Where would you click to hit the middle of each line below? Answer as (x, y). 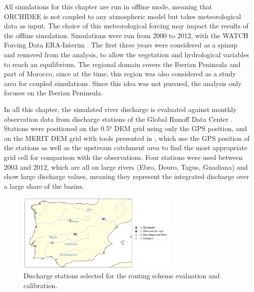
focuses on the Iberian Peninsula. (54, 93)
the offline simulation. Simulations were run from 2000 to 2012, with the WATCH (126, 35)
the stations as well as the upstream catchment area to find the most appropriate (126, 147)
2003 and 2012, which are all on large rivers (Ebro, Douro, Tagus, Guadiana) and (126, 167)
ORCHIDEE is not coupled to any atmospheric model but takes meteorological (123, 16)
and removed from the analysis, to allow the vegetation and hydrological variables (127, 54)
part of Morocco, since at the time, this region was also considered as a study (120, 74)
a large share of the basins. (44, 186)
